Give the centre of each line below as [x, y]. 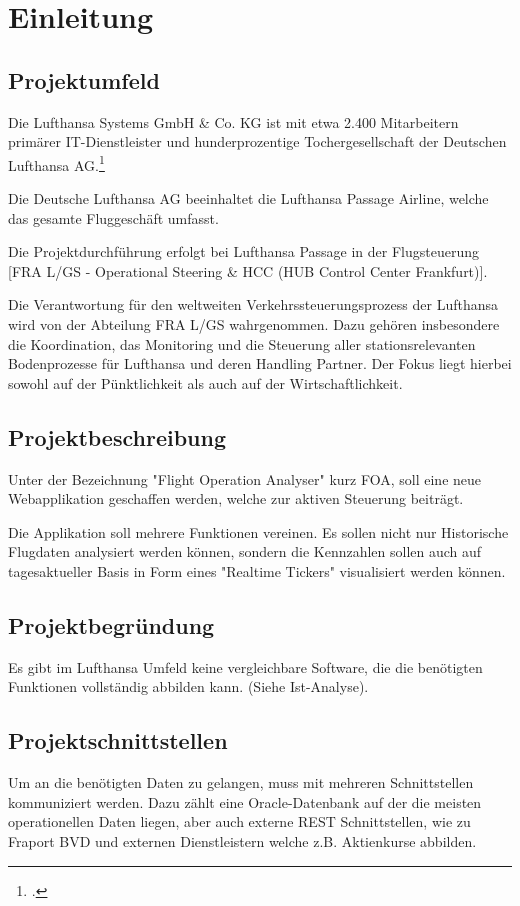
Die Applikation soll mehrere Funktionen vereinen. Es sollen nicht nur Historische [258, 531]
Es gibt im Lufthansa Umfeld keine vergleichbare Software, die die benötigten [245, 666]
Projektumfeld [84, 79]
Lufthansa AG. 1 [56, 163]
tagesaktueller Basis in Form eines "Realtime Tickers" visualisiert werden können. [257, 570]
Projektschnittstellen [118, 740]
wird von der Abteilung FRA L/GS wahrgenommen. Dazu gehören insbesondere [254, 323]
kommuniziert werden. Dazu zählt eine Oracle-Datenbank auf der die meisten [245, 801]
